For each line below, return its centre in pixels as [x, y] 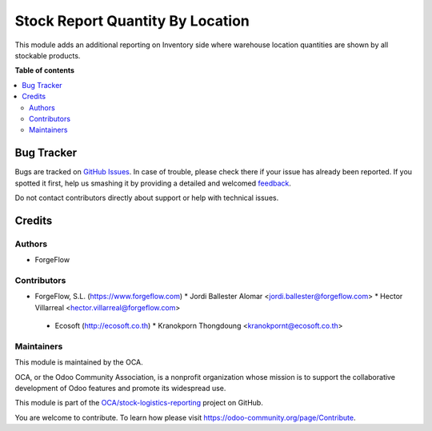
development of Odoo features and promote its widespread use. [120, 388]
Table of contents [45, 70]
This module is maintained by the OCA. [79, 362]
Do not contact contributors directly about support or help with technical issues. [147, 198]
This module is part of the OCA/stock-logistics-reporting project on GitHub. [139, 403]
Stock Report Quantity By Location [132, 21]
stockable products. [48, 55]
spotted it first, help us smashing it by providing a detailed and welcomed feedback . [153, 183]
